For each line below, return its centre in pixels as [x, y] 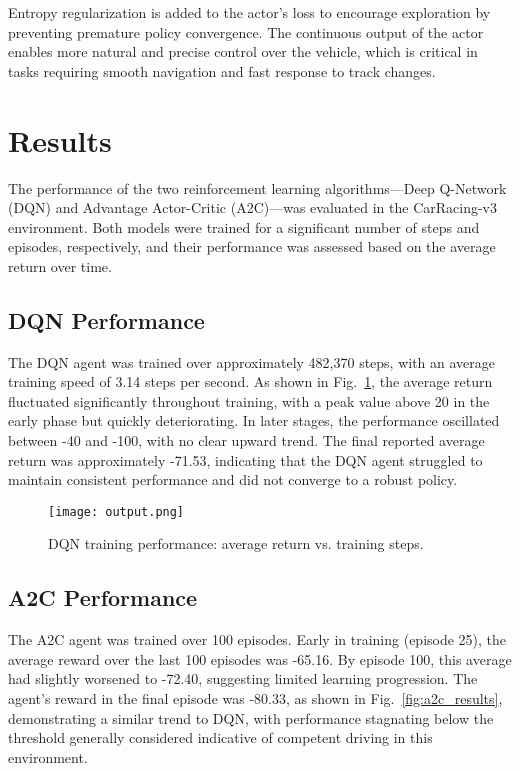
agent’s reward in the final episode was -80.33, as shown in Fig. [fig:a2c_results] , [255, 698]
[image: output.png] [116, 511]
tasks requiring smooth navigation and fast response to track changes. [222, 70]
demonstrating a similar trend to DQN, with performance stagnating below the [251, 717]
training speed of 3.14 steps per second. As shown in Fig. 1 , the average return [250, 381]
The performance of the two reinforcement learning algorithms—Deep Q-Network [257, 187]
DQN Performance [106, 319]
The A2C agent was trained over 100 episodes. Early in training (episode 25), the [257, 639]
